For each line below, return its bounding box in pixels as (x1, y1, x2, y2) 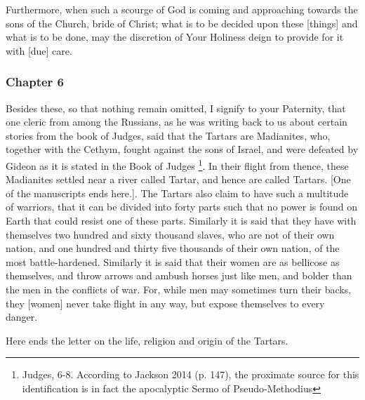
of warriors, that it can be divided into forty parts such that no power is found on (6, 199, 358, 214)
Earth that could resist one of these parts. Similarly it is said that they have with (6, 213, 357, 227)
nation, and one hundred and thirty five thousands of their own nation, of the (6, 241, 340, 255)
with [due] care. (6, 43, 72, 58)
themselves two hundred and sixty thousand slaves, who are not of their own (6, 227, 335, 241)
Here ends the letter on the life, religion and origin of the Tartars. (6, 333, 288, 347)
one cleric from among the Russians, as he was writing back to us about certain (6, 114, 347, 129)
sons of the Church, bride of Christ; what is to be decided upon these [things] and (6, 15, 358, 30)
